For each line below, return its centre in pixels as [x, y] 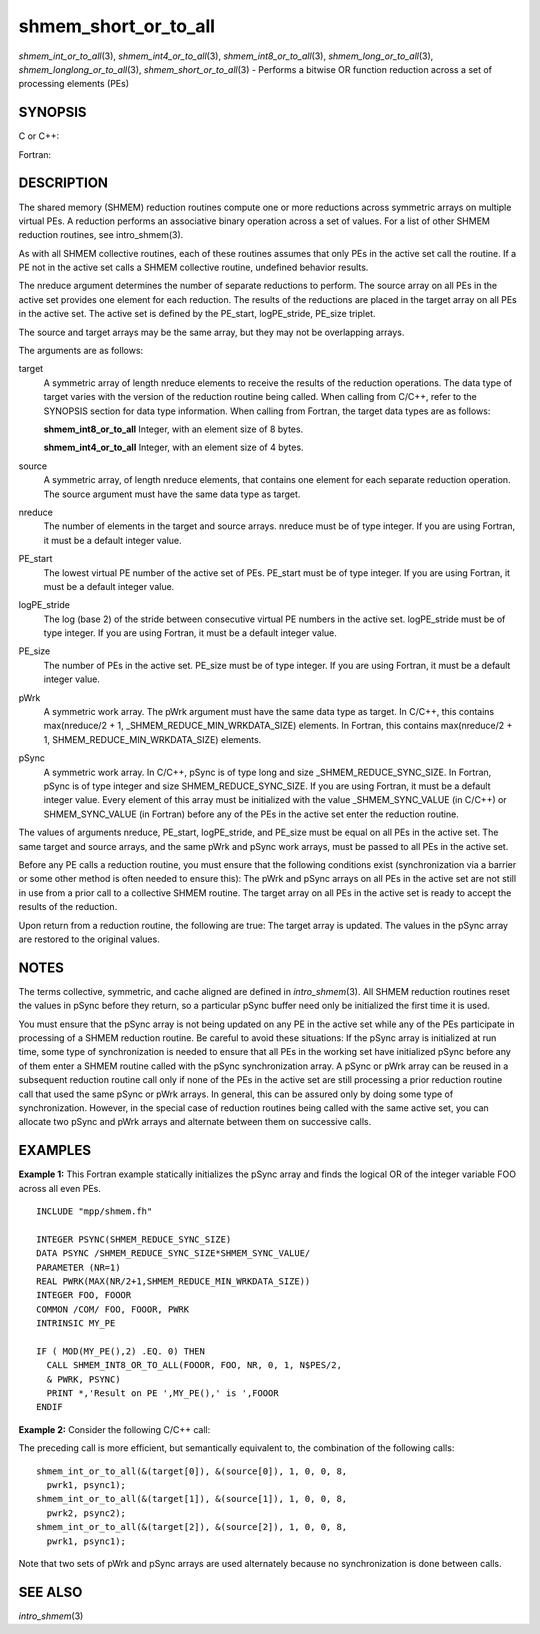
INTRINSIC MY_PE [76, 1323]
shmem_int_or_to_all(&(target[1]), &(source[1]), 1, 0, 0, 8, [192, 1499]
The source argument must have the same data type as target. [172, 494]
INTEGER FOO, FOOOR [84, 1295]
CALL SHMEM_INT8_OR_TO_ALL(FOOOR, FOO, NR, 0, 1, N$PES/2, [194, 1365]
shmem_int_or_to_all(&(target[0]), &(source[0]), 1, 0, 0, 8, [192, 1471]
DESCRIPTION [63, 183]
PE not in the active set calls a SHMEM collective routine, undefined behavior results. [193, 267]
